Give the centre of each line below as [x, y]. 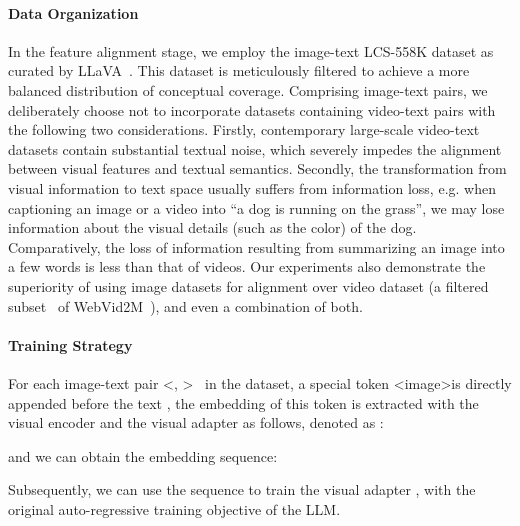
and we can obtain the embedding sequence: [143, 455]
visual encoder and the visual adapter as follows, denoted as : [196, 422]
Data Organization [73, 12]
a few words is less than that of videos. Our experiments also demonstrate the [247, 266]
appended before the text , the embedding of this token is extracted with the [243, 402]
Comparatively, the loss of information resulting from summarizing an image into [256, 246]
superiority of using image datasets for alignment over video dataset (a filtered [248, 285]
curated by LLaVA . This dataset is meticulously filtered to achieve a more [239, 70]
